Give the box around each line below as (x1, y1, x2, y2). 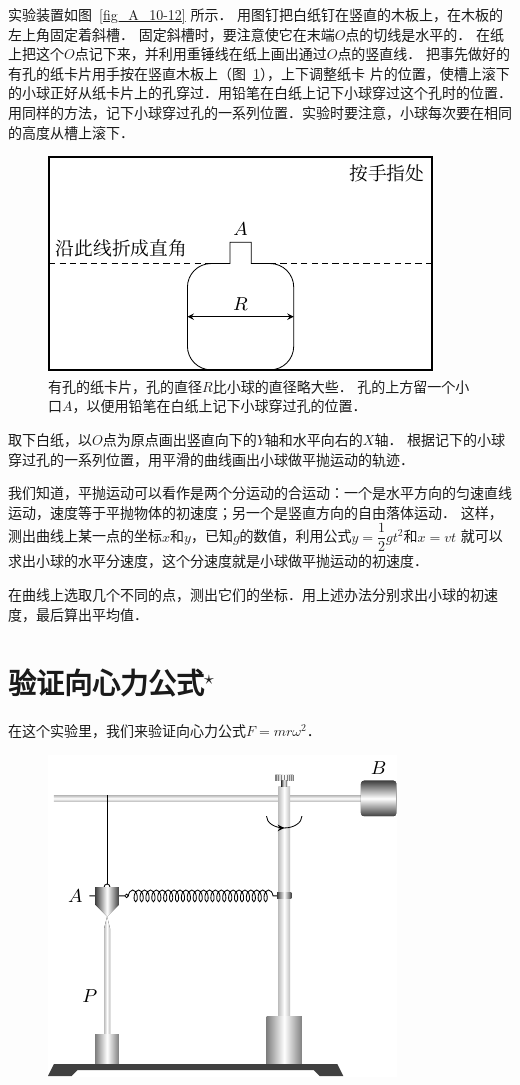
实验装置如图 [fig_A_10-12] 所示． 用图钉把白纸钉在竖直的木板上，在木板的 (8, 4, 504, 24)
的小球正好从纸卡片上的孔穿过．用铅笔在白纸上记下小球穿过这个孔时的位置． (8, 82, 512, 103)
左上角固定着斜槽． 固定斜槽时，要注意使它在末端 (8, 23, 335, 44)
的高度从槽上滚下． (8, 121, 134, 142)
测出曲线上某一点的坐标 (8, 525, 162, 546)
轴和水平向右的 (264, 428, 363, 449)
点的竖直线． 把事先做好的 (337, 43, 511, 64)
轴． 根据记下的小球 (374, 428, 506, 449)
